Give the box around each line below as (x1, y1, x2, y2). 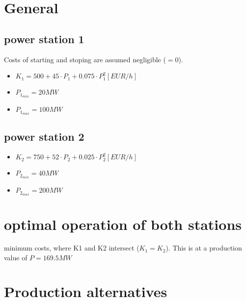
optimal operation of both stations (4, 214, 242, 234)
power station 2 (4, 128, 84, 144)
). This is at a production (165, 243, 242, 253)
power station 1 (4, 31, 84, 46)
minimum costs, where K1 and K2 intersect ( (4, 243, 139, 253)
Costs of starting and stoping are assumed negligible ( (4, 54, 166, 64)
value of (4, 252, 27, 262)
